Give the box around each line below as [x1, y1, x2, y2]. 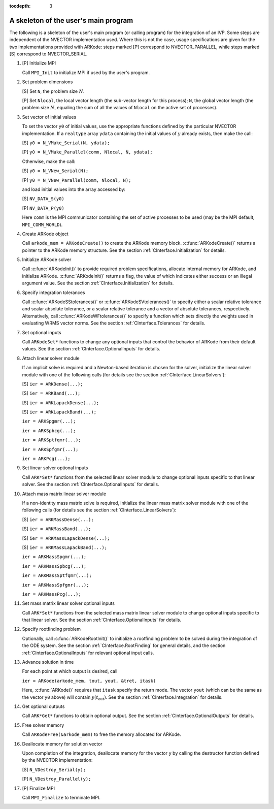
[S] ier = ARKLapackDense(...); [22, 399, 99, 406]
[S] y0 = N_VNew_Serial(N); [22, 168, 89, 174]
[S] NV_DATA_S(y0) [22, 196, 64, 202]
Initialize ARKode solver [22, 256, 72, 263]
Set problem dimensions [22, 79, 73, 85]
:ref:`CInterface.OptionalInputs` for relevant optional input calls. [22, 650, 154, 656]
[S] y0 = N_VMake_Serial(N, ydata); [22, 140, 110, 146]
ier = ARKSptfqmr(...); [22, 437, 81, 443]
